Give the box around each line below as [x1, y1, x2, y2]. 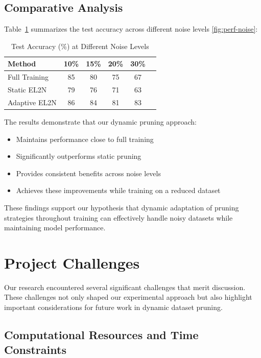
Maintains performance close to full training [16, 133, 154, 144]
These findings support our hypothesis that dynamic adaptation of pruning [4, 202, 239, 212]
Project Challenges [4, 252, 140, 273]
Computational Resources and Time [4, 327, 199, 343]
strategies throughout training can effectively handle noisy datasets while [4, 212, 233, 223]
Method [8, 58, 36, 69]
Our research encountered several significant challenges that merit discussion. [4, 281, 246, 292]
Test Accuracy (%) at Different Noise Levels [11, 40, 149, 51]
